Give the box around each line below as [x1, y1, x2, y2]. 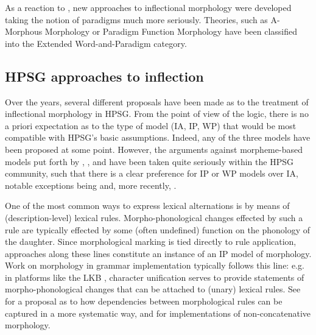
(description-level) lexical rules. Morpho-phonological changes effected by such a [5, 211, 303, 224]
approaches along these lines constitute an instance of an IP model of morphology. [5, 247, 312, 259]
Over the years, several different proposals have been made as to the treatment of [5, 95, 309, 108]
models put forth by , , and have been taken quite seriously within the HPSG [5, 155, 293, 167]
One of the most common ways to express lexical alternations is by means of [5, 199, 290, 212]
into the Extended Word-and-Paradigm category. [5, 37, 187, 49]
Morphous [5, 25, 43, 38]
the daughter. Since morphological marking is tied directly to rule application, [5, 235, 297, 248]
